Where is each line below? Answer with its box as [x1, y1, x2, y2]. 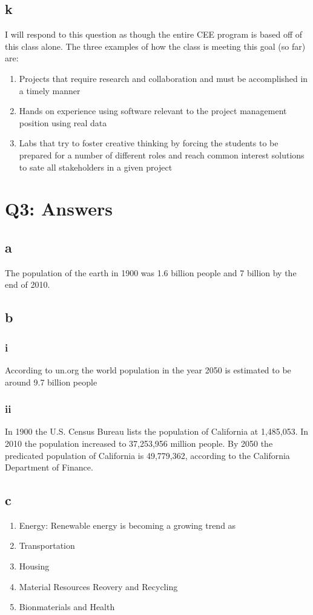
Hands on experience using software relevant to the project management [19, 104, 287, 117]
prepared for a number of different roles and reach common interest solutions [19, 148, 305, 161]
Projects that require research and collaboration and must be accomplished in [19, 72, 308, 84]
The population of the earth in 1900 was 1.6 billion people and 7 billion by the [5, 266, 297, 279]
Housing [19, 560, 50, 573]
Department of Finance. [5, 461, 93, 474]
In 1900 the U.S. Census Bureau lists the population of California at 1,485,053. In [5, 425, 309, 438]
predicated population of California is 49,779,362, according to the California [5, 449, 290, 461]
